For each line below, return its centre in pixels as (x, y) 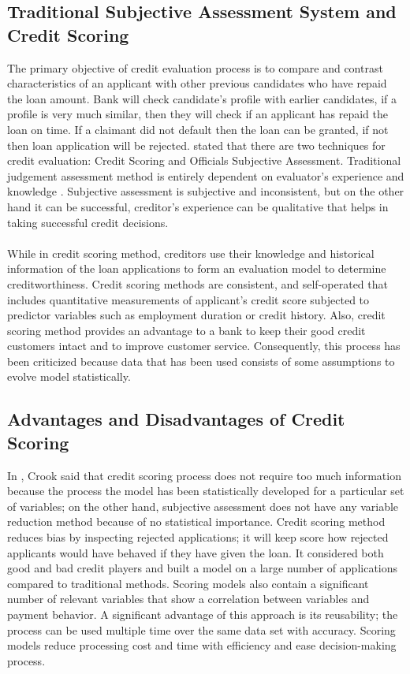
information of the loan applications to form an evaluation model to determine (197, 268)
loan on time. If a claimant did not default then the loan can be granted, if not (198, 129)
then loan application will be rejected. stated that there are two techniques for (196, 145)
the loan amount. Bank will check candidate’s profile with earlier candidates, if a (202, 98)
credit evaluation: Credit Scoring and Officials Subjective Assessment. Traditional (204, 160)
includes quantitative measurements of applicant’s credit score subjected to (188, 299)
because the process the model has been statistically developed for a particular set (206, 491)
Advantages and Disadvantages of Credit (176, 419)
